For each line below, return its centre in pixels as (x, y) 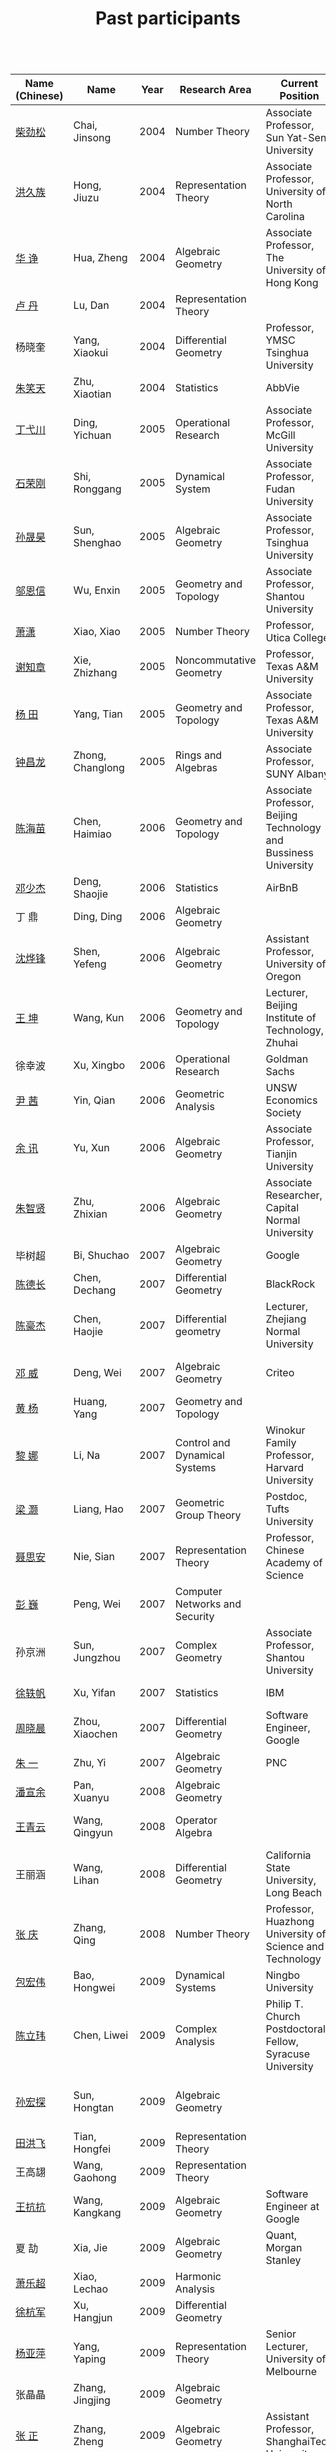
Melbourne (291, 2372)
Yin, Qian (94, 1100)
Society (283, 1113)
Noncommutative (215, 660)
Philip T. (284, 2004)
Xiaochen (95, 1734)
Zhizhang (95, 673)
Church (283, 2017)
